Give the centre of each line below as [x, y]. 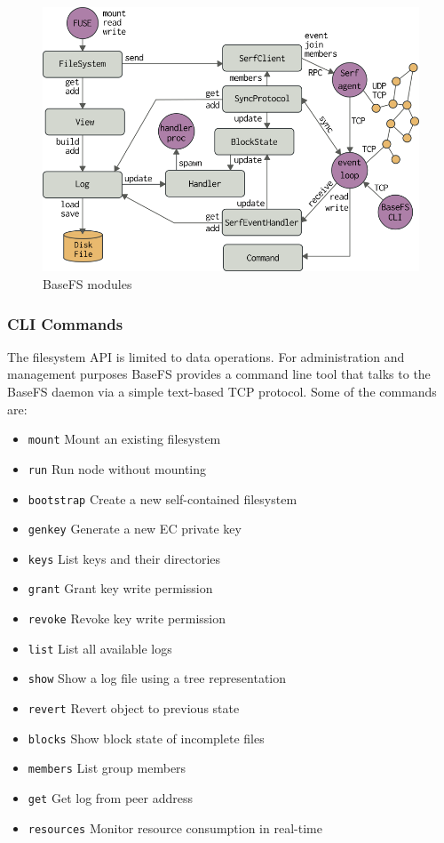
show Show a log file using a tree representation [157, 678]
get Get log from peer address [110, 798]
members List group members [107, 768]
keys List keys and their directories [124, 558]
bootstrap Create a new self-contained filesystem [163, 498]
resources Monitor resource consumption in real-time [175, 827]
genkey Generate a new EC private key [135, 529]
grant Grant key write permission [120, 588]
